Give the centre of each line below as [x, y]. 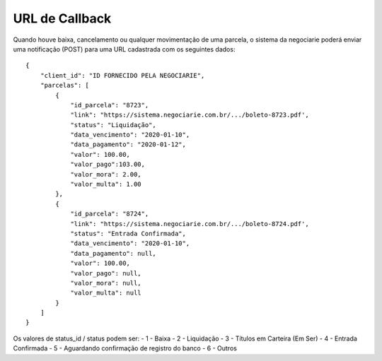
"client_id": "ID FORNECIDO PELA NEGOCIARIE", [122, 75]
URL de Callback [62, 18]
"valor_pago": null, [106, 273]
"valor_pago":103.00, [108, 165]
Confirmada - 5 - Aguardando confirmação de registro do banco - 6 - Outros [125, 348]
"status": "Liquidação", [114, 125]
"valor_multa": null [106, 293]
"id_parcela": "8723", [110, 105]
